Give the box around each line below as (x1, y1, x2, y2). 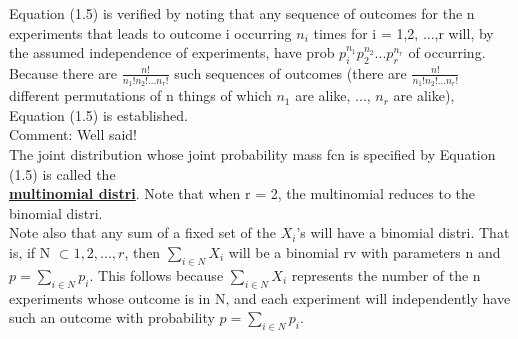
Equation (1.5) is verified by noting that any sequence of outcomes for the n (9, 3, 475, 23)
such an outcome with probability (9, 307, 215, 328)
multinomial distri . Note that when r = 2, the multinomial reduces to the (9, 183, 476, 204)
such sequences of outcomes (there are (174, 62, 407, 83)
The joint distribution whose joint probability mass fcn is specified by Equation (9, 144, 496, 164)
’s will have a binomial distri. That (296, 222, 510, 243)
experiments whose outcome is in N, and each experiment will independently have (9, 287, 511, 308)
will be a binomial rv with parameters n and (228, 241, 501, 262)
